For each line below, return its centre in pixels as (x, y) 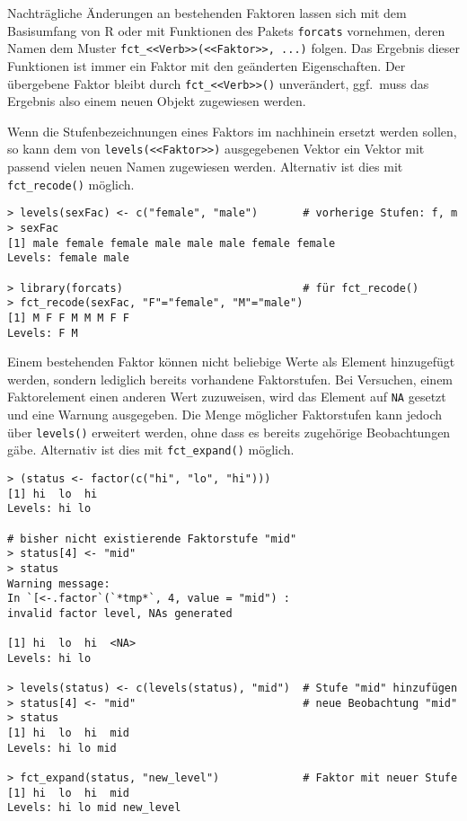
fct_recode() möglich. (71, 184)
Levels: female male (69, 258)
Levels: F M (43, 333)
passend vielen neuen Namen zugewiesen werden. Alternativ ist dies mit (205, 166)
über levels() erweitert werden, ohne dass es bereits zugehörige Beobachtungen (229, 432)
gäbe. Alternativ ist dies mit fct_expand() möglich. (151, 450)
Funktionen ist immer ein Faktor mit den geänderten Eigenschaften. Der (207, 65)
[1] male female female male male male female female (172, 243)
